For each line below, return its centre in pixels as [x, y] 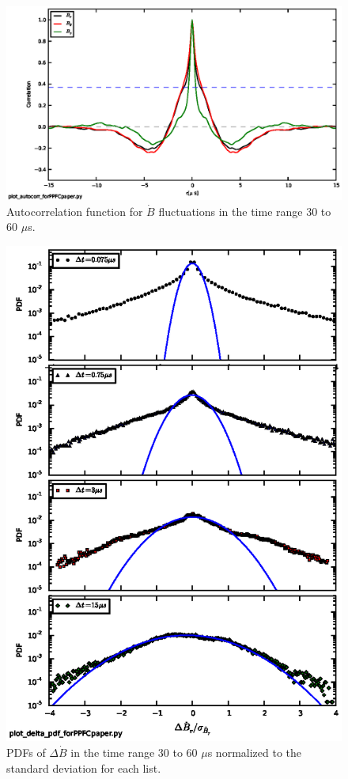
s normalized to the [255, 753]
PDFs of [26, 753]
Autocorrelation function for [75, 211]
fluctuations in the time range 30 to [245, 211]
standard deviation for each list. [84, 768]
